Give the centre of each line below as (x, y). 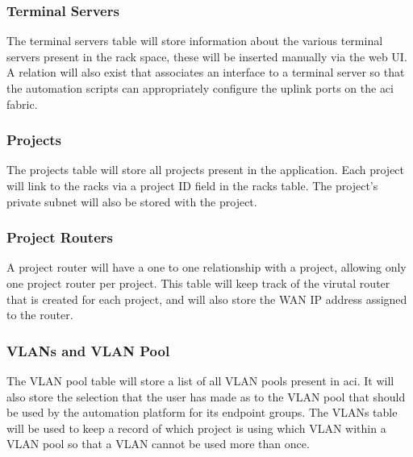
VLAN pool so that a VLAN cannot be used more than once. (158, 444)
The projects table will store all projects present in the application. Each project (206, 170)
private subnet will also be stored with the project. (132, 201)
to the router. (40, 315)
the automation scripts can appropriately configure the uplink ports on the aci (200, 88)
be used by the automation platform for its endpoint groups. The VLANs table (202, 412)
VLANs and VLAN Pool (88, 350)
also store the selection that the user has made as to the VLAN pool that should (206, 396)
